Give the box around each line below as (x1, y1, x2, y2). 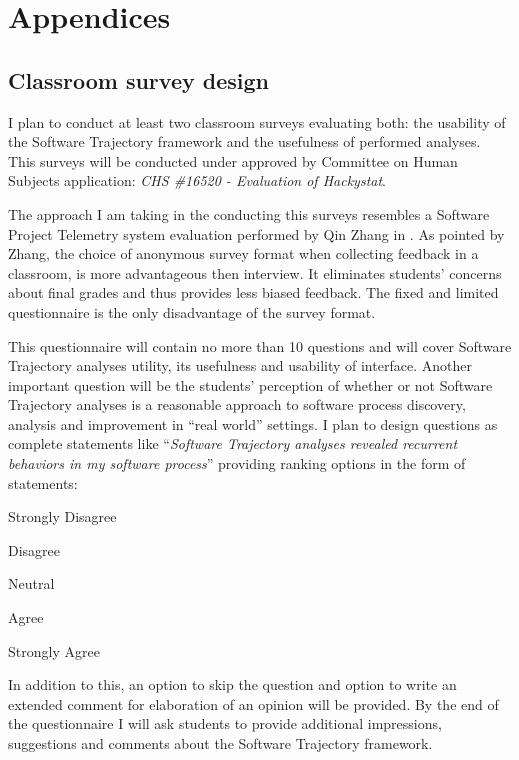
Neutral (8, 573, 55, 594)
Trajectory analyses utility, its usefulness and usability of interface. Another (8, 355, 472, 376)
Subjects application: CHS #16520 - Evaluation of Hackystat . (8, 170, 386, 191)
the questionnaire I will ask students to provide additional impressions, (8, 713, 442, 734)
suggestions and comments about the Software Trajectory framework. (8, 733, 433, 754)
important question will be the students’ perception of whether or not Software (8, 374, 493, 395)
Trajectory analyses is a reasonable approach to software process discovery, (8, 394, 466, 415)
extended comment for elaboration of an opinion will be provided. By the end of (8, 693, 499, 714)
